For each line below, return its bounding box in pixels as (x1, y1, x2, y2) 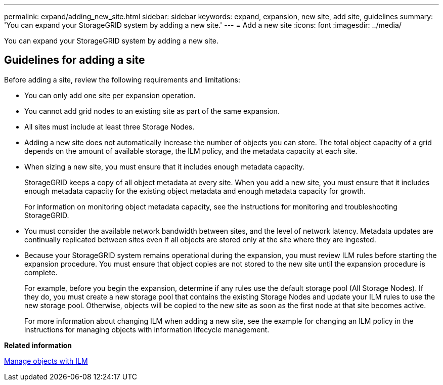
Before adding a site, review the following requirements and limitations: (4, 75, 240, 84)
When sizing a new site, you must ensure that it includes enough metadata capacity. (24, 162, 305, 171)
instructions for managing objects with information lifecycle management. (24, 325, 270, 334)
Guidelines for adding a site (4, 54, 145, 67)
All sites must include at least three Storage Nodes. (24, 122, 195, 131)
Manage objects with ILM (4, 356, 88, 365)
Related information (4, 340, 72, 350)
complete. (24, 268, 58, 277)
